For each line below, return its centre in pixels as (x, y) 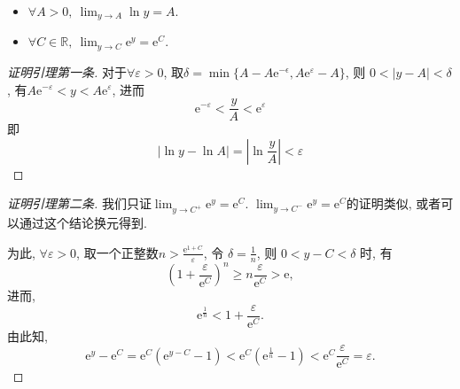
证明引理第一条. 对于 (67, 71)
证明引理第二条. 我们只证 (79, 203)
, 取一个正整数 (117, 252)
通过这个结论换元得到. (83, 223)
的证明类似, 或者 (394, 203)
